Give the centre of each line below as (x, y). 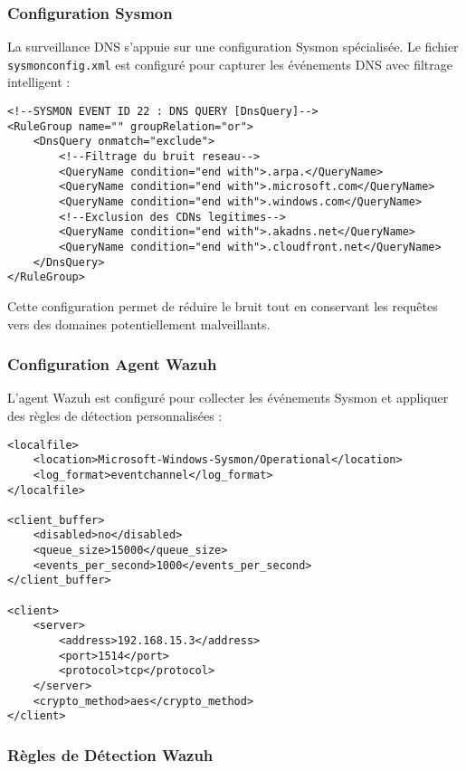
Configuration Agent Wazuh (112, 364)
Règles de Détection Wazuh (110, 754)
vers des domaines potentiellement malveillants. (139, 324)
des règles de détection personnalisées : (115, 415)
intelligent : (39, 82)
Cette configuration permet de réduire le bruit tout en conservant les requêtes (223, 305)
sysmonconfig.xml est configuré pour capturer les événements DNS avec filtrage (230, 64)
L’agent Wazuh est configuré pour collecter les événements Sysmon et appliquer (228, 398)
